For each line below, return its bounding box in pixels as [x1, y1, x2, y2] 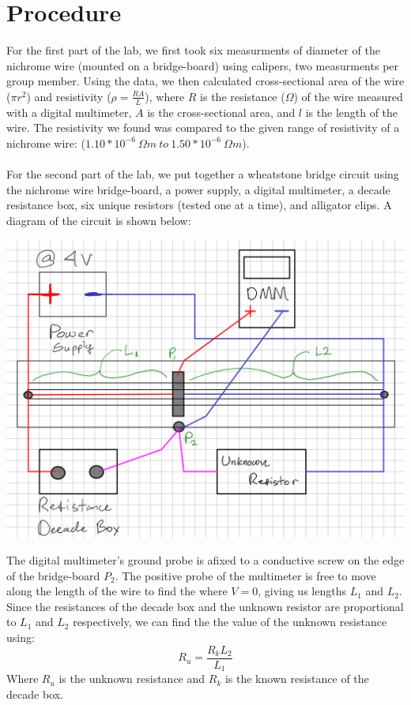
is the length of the [305, 103, 398, 120]
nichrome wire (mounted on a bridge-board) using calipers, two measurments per [6, 57, 399, 73]
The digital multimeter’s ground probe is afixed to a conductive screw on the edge [6, 552, 405, 568]
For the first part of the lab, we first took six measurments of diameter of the [6, 42, 380, 58]
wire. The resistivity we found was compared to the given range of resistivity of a [6, 119, 400, 136]
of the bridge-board [6, 567, 100, 583]
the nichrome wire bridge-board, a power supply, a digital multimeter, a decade [6, 181, 390, 197]
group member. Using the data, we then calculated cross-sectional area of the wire [6, 73, 405, 89]
